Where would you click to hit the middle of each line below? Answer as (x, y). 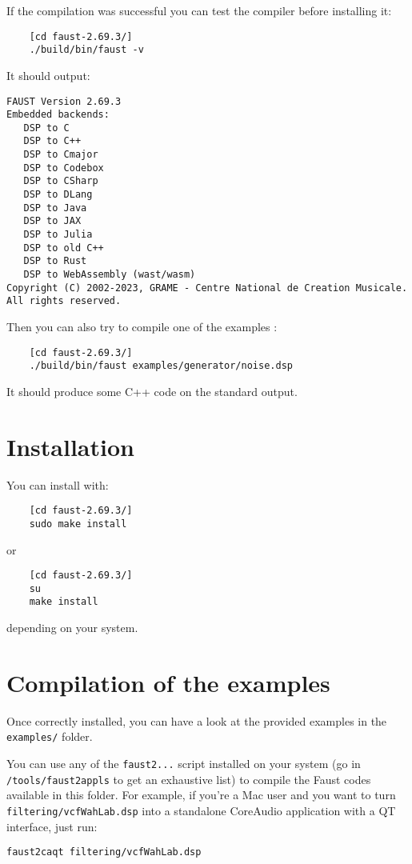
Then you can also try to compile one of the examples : (142, 326)
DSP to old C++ (64, 248)
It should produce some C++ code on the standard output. (152, 391)
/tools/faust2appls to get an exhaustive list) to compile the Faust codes (189, 779)
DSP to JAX (52, 221)
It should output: (48, 75)
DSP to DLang (58, 195)
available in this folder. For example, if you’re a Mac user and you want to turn (201, 795)
